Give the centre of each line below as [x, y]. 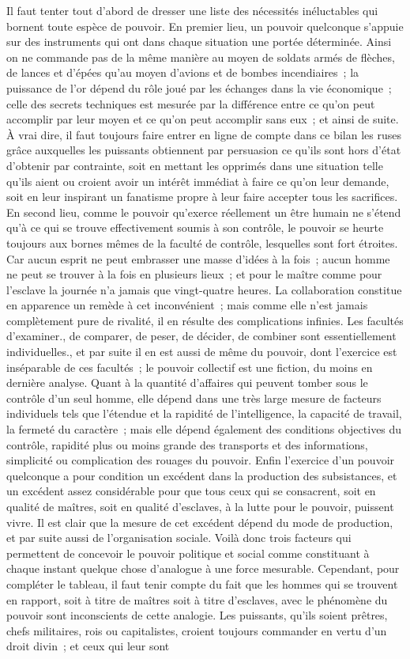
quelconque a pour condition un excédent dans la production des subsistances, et [202, 475]
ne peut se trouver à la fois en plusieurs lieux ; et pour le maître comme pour [194, 274]
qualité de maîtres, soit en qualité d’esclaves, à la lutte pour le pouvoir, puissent [200, 506]
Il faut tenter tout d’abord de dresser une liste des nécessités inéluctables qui [192, 10]
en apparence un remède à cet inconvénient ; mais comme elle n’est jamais [187, 305]
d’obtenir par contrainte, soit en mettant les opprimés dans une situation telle [195, 165]
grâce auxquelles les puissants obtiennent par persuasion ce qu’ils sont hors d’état [204, 150]
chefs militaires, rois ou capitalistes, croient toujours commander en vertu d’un [197, 630]
